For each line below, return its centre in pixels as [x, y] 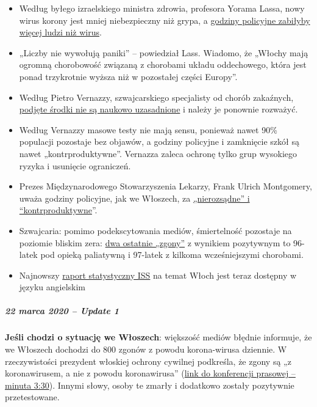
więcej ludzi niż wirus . [60, 32]
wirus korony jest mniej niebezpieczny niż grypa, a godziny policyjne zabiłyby [165, 20]
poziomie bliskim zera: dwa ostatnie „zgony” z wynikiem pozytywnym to [155, 242]
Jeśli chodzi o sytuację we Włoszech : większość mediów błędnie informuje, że [158, 337]
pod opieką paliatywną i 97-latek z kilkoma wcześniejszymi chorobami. [172, 255]
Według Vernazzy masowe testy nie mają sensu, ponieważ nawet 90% [148, 129]
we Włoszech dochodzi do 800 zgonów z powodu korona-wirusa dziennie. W [146, 349]
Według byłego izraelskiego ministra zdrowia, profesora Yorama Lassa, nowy [162, 8]
